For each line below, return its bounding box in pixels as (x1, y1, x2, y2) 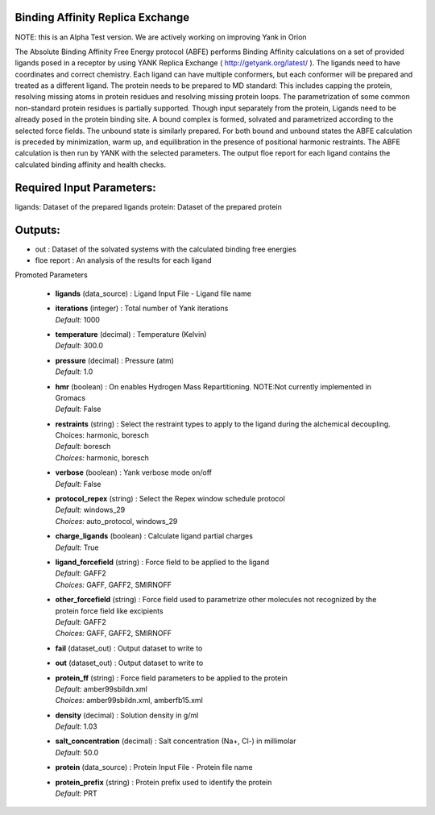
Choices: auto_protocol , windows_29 (55, 516, 178, 526)
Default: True (55, 543, 99, 552)
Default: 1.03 (55, 721, 97, 731)
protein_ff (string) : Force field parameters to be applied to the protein (55, 673, 288, 683)
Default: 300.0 (55, 341, 104, 351)
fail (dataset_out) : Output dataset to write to (55, 643, 203, 653)
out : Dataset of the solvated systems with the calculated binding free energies (35, 244, 297, 254)
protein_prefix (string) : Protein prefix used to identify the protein (55, 777, 272, 787)
